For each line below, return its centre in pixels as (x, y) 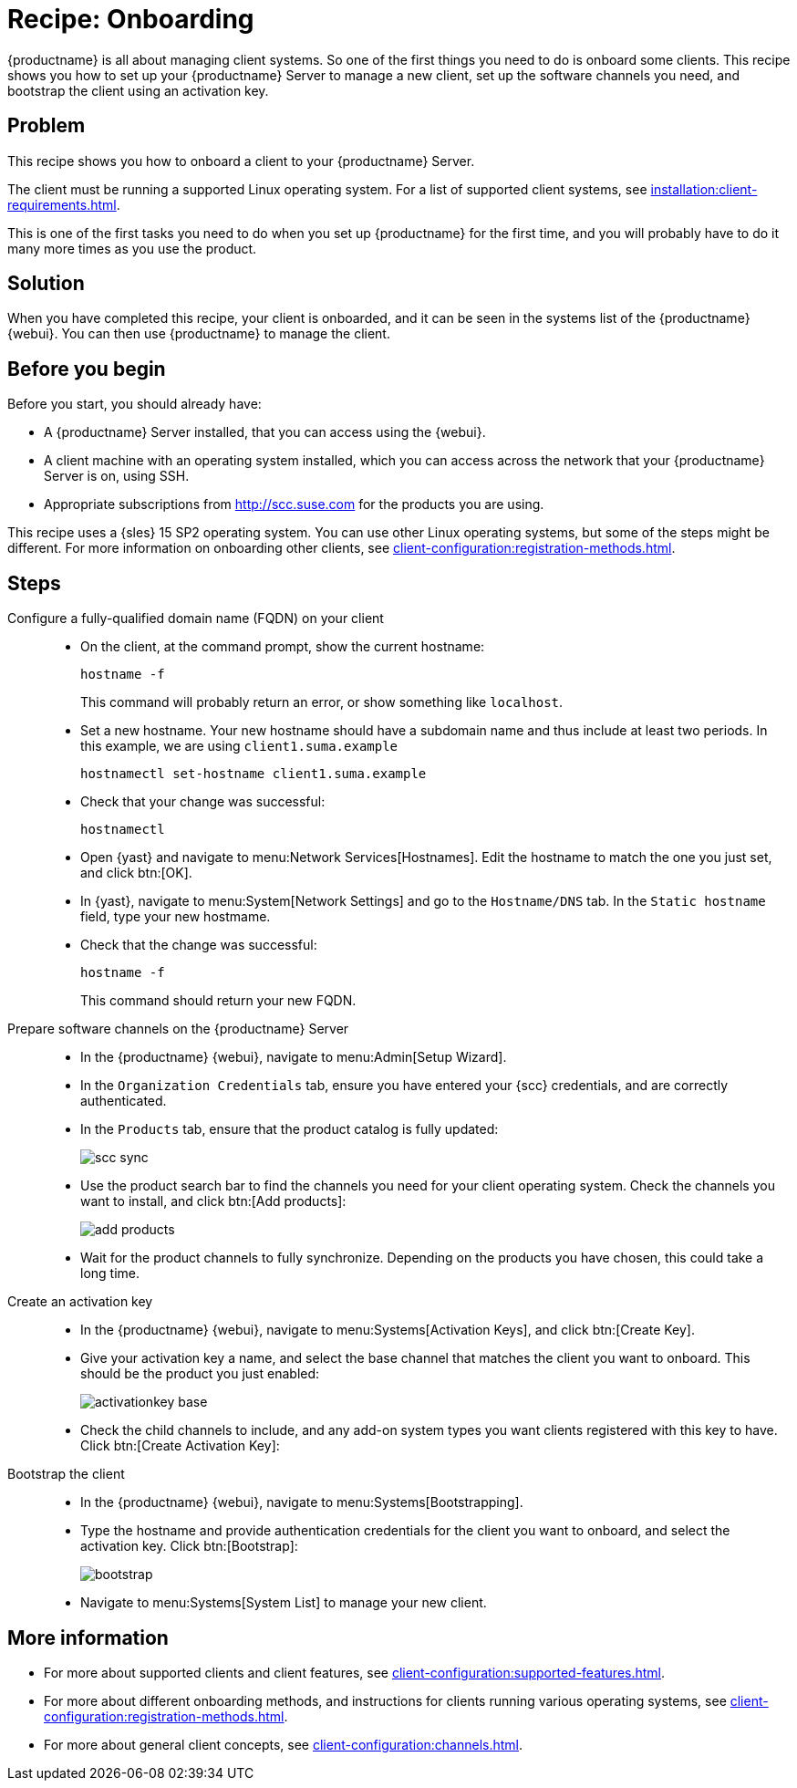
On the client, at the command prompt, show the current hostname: (283, 647)
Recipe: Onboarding (131, 19)
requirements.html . (64, 204)
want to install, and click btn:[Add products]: (213, 1201)
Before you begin (87, 369)
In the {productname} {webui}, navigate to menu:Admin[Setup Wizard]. (294, 1057)
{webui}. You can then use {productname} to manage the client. (199, 334)
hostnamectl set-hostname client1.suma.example (254, 774)
